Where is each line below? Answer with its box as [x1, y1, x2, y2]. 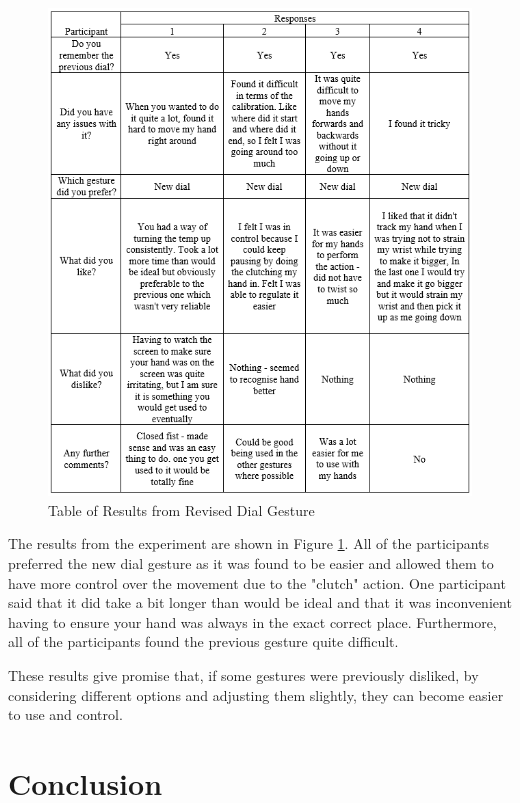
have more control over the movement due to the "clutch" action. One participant [8, 572, 506, 593]
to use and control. [8, 704, 123, 725]
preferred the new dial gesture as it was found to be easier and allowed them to [8, 553, 494, 574]
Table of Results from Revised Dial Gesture [48, 499, 315, 520]
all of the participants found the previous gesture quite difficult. [8, 631, 399, 652]
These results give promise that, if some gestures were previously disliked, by [8, 665, 479, 686]
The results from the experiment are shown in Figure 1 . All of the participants [8, 533, 490, 554]
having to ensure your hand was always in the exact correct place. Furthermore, [8, 611, 497, 632]
